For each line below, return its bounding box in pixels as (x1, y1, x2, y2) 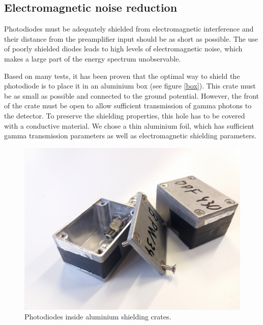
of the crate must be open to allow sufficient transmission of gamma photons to (4, 100, 252, 111)
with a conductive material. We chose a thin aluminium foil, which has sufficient (4, 120, 254, 131)
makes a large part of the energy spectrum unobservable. (4, 53, 181, 64)
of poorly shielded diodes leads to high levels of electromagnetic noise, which (4, 43, 243, 54)
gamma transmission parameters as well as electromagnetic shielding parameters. (4, 130, 256, 141)
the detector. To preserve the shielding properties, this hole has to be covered (4, 110, 245, 121)
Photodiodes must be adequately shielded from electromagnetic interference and (4, 23, 254, 34)
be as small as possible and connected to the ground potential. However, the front (4, 90, 259, 101)
